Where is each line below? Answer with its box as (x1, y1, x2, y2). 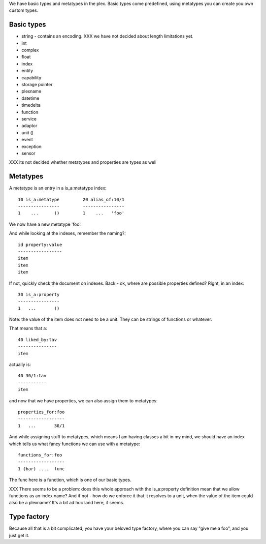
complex (21, 47, 39, 53)
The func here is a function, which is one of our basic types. (9, 477, 132, 483)
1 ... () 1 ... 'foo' (18, 211, 125, 216)
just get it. (9, 532, 30, 538)
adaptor (21, 123, 37, 129)
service (21, 116, 37, 121)
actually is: (9, 362, 32, 367)
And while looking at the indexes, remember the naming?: (9, 230, 126, 236)
